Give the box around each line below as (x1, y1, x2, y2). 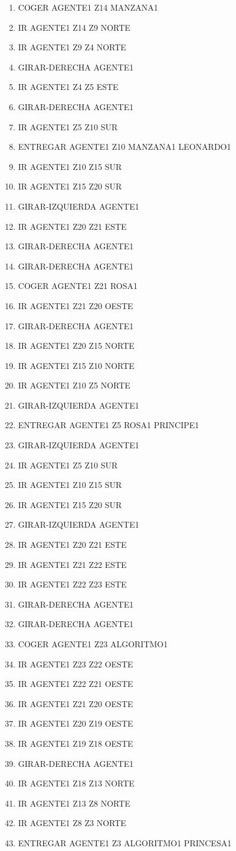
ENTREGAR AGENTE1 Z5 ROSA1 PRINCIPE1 (18, 419, 199, 431)
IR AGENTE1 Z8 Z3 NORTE (18, 817, 126, 829)
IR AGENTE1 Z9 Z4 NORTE (18, 41, 126, 53)
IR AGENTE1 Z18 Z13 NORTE (18, 777, 135, 789)
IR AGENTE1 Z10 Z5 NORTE (18, 379, 130, 391)
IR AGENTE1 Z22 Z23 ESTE (18, 578, 127, 590)
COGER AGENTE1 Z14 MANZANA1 (18, 1, 158, 13)
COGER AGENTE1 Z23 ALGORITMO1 (18, 638, 168, 650)
